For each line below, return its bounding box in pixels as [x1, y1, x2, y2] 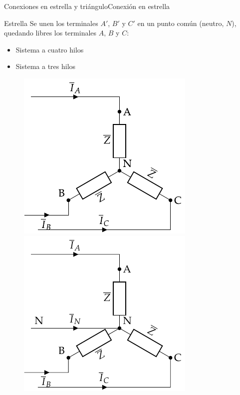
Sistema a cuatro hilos [15, 44, 84, 54]
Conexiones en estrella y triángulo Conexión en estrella [4, 1, 170, 11]
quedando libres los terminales [4, 27, 97, 38]
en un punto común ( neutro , [137, 17, 224, 28]
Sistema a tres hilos [15, 61, 76, 71]
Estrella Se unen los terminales [4, 17, 98, 28]
